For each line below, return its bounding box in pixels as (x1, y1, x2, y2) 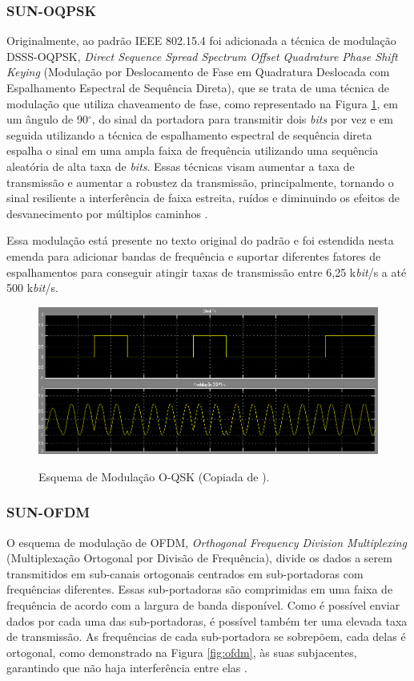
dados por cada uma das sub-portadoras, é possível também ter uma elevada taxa (6, 612, 408, 629)
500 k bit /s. (6, 279, 58, 296)
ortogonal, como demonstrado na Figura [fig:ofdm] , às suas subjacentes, (6, 643, 357, 660)
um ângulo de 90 (6, 111, 88, 128)
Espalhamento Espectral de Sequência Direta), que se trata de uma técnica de (6, 79, 390, 95)
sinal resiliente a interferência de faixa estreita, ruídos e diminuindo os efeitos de (6, 189, 400, 206)
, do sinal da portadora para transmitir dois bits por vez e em (91, 111, 394, 128)
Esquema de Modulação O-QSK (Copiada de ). (38, 468, 270, 484)
